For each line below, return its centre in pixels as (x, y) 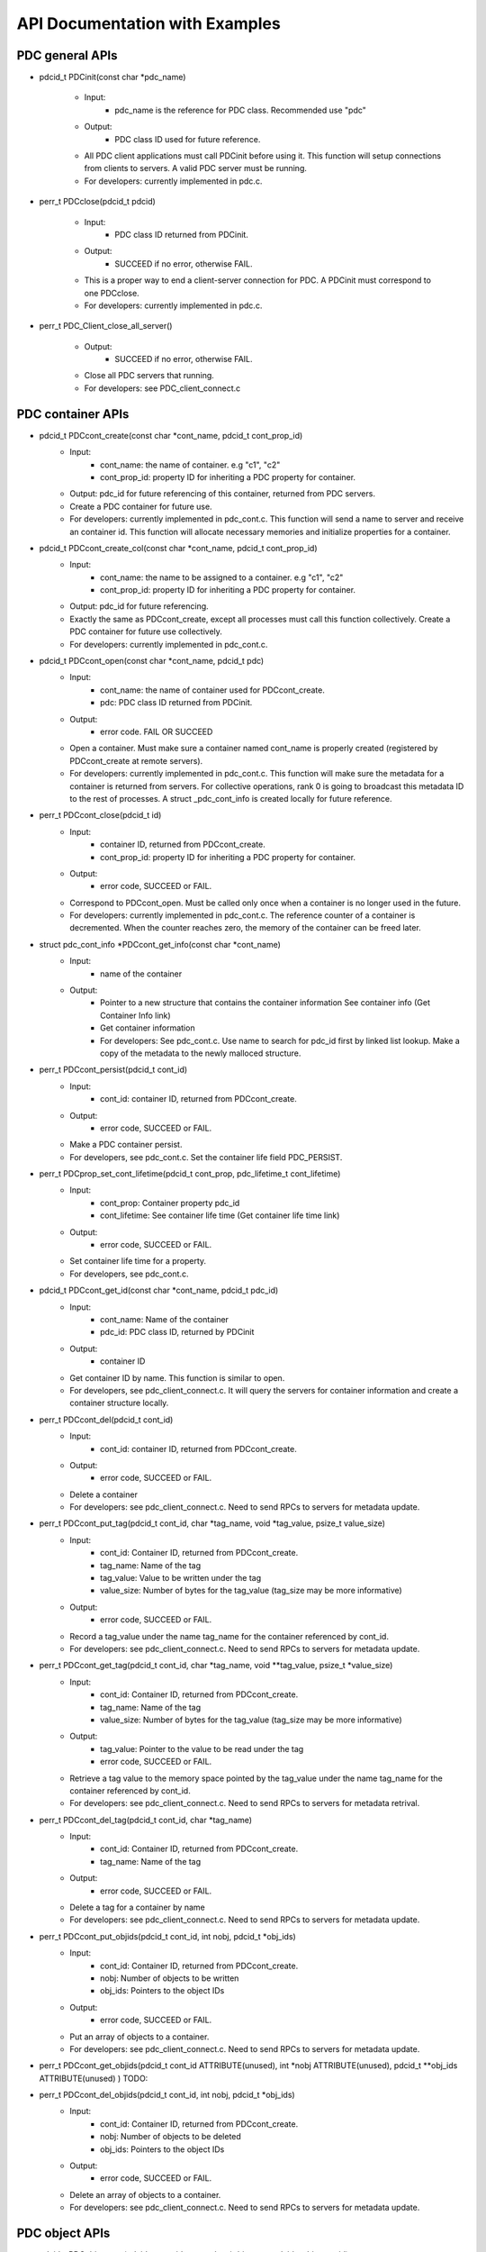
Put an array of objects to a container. (139, 2037)
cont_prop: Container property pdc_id (170, 1203)
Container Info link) (135, 1015)
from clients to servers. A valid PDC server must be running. (196, 168)
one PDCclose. (112, 293)
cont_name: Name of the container (165, 1319)
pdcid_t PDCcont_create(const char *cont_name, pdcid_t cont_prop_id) (171, 435)
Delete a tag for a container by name (138, 1907)
